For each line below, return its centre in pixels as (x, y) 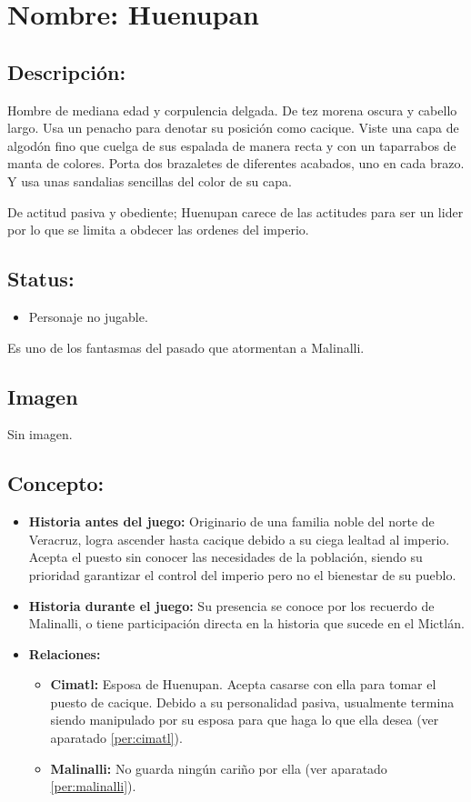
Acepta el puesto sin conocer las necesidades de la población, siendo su (225, 557)
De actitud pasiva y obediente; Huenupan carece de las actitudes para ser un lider (235, 211)
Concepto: (56, 483)
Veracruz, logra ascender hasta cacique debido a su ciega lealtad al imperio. (239, 539)
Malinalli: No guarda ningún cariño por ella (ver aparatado (219, 768)
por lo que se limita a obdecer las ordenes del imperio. (158, 230)
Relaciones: (65, 653)
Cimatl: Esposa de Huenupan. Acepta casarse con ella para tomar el (243, 684)
